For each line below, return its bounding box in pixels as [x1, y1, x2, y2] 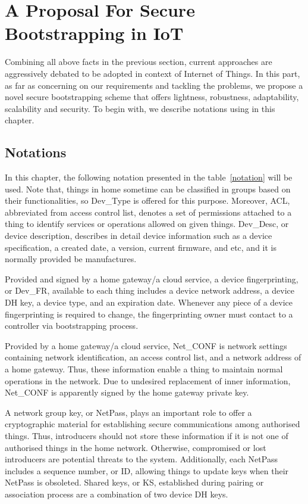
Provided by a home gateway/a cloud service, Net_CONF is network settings [5, 339, 287, 351]
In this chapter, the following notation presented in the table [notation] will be [5, 171, 293, 183]
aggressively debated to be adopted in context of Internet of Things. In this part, [5, 67, 300, 79]
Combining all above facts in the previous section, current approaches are [5, 55, 272, 68]
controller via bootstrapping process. [5, 319, 139, 332]
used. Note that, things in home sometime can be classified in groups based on [5, 182, 291, 195]
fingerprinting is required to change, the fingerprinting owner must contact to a [5, 307, 293, 320]
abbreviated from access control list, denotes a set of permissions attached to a [5, 206, 292, 218]
